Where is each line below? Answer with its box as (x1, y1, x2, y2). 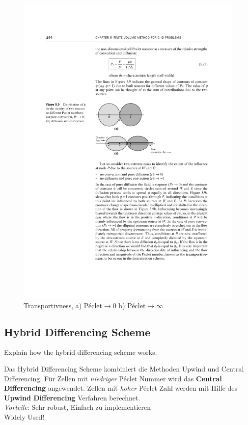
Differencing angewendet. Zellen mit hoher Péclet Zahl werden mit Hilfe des (4, 383, 238, 393)
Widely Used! (4, 411, 45, 422)
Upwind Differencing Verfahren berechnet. (4, 392, 140, 402)
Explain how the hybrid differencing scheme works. (4, 347, 157, 357)
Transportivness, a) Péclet (24, 300, 102, 310)
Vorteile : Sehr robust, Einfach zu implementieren (4, 402, 151, 412)
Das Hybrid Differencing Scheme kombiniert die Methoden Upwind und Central (4, 363, 244, 373)
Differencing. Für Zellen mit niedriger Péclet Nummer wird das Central (4, 373, 222, 383)
